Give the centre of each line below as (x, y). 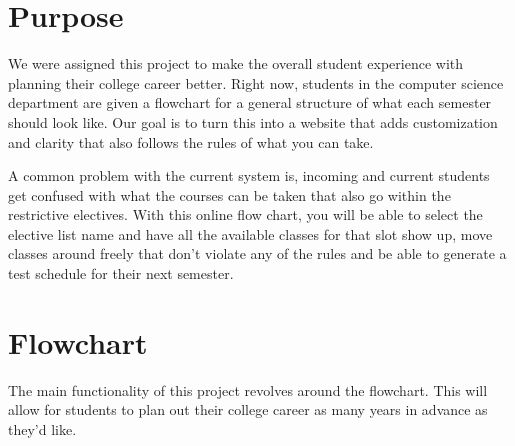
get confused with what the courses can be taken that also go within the (229, 194)
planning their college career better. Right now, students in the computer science (256, 82)
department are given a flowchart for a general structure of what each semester (250, 102)
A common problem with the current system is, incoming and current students (249, 175)
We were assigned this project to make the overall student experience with (236, 63)
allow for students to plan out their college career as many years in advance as (248, 409)
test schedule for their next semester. (121, 273)
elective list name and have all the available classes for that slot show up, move (250, 233)
